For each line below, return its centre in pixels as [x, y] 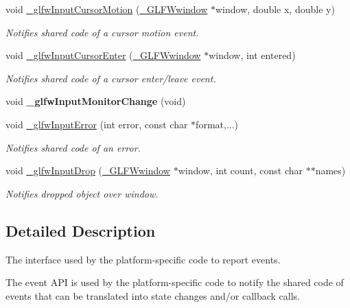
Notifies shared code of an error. [73, 147]
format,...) [217, 124]
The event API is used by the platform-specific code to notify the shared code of [175, 282]
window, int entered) [252, 55]
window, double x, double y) [275, 9]
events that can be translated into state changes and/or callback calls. [153, 295]
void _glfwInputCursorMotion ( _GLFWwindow [107, 9]
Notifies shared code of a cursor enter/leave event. [111, 78]
